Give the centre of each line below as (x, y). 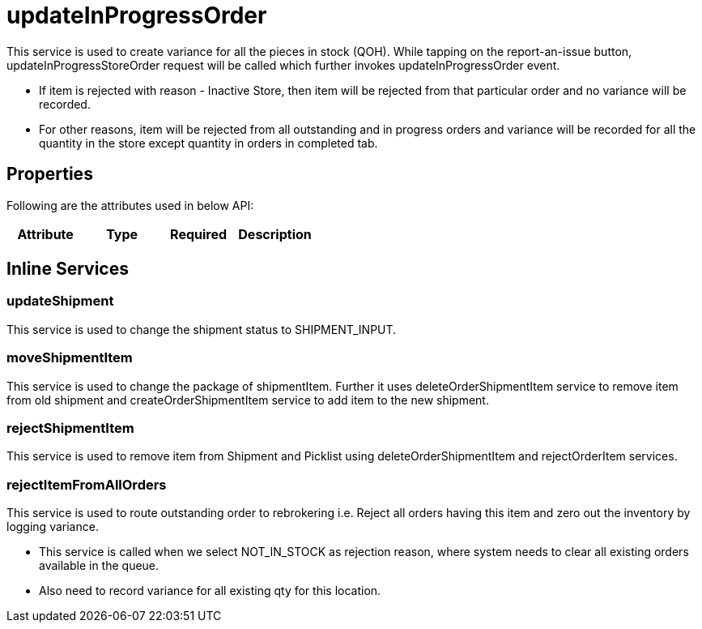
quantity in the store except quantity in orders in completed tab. (208, 143)
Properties (50, 174)
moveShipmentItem (70, 358)
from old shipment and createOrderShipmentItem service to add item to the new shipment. (248, 400)
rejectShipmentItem (70, 428)
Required (199, 234)
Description (275, 234)
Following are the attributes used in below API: (130, 205)
